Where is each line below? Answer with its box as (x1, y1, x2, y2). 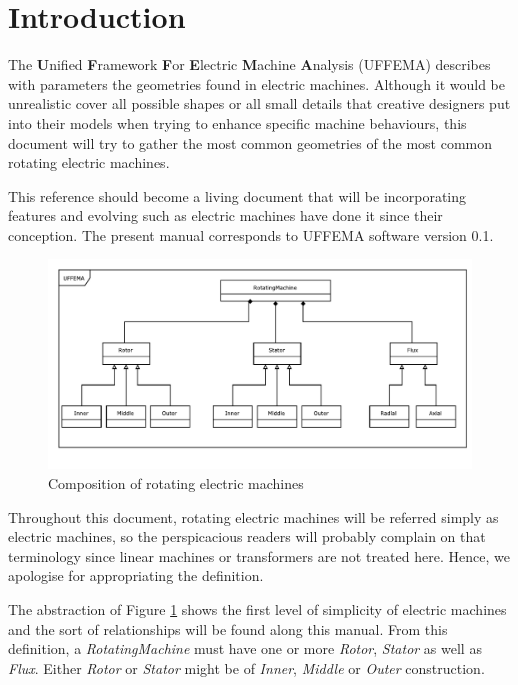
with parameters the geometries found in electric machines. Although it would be (8, 73, 505, 94)
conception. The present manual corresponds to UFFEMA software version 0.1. (8, 224, 494, 245)
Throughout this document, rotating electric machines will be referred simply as (8, 506, 499, 527)
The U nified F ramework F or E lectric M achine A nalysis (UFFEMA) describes (8, 54, 491, 75)
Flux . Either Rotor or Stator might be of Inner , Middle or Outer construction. (8, 657, 485, 678)
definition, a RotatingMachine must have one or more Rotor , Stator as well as (8, 638, 482, 659)
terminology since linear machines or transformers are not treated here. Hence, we (8, 545, 510, 566)
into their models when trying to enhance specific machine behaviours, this (8, 112, 467, 133)
